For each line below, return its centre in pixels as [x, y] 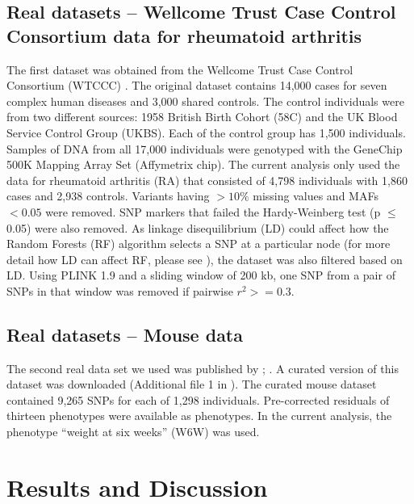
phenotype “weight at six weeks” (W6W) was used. [133, 432]
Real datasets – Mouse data [125, 334]
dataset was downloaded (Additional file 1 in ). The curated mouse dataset [192, 384]
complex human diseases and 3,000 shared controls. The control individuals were [205, 101]
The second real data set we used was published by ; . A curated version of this [203, 368]
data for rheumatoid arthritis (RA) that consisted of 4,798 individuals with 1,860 [207, 180]
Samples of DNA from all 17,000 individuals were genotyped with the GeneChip [205, 148]
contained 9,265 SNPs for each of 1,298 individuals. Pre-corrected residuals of [198, 399]
